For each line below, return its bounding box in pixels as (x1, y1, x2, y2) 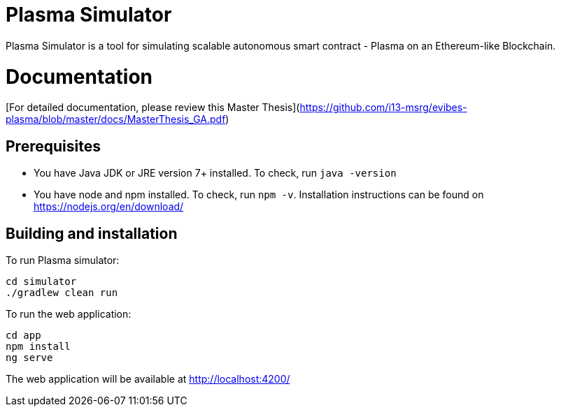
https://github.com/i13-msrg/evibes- (299, 101, 467, 114)
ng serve (6, 351, 53, 363)
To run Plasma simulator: (6, 253, 120, 266)
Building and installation (6, 224, 178, 242)
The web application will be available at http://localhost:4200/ (6, 372, 290, 385)
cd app (6, 329, 41, 341)
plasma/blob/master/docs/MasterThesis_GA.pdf (6, 113, 226, 126)
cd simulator (6, 275, 77, 287)
